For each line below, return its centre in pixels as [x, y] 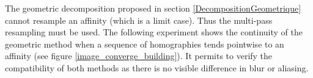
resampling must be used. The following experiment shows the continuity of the [154, 32]
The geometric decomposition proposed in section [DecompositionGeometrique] [153, 8]
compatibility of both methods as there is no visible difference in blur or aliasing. [157, 67]
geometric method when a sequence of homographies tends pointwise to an [145, 44]
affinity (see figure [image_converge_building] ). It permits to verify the [139, 56]
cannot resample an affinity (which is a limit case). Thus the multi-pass [139, 20]
